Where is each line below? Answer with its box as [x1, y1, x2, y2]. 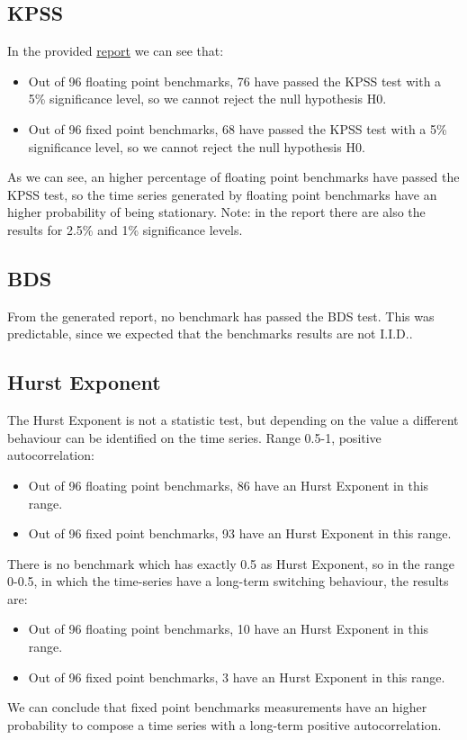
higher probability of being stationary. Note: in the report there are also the [7, 203, 426, 221]
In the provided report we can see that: [7, 41, 224, 60]
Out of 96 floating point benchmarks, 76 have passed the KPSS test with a [28, 71, 442, 90]
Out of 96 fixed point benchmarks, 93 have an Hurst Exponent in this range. [28, 524, 452, 543]
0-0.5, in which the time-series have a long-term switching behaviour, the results [7, 572, 449, 591]
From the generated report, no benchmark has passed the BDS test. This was [7, 306, 435, 325]
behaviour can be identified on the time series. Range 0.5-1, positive [7, 428, 382, 447]
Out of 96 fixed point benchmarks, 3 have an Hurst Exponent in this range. [28, 667, 445, 686]
